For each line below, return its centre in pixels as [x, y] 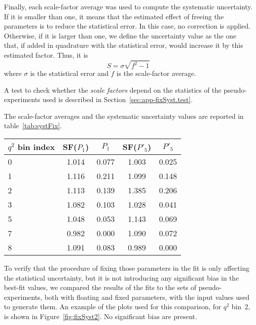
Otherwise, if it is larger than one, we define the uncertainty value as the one [120, 35]
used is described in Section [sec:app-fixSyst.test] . [118, 99]
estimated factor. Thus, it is [46, 54]
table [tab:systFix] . [33, 126]
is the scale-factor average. [156, 73]
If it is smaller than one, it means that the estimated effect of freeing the [114, 16]
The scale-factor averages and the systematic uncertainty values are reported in [124, 116]
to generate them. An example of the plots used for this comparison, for [113, 307]
